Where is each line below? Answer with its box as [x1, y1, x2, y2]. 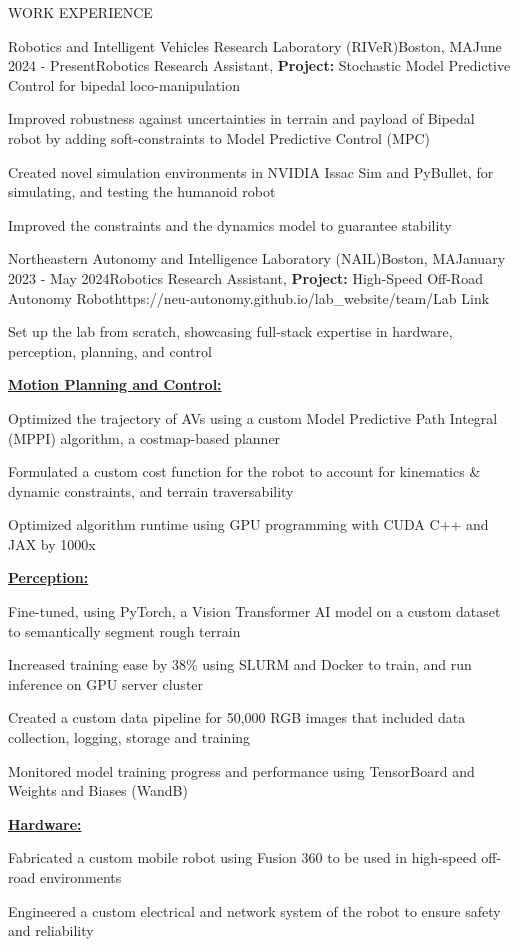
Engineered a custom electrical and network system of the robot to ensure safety [8, 900, 501, 921]
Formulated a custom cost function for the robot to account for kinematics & [8, 461, 481, 482]
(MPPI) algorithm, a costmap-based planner [8, 427, 281, 448]
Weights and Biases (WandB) [8, 780, 188, 801]
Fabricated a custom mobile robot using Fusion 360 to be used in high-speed [8, 847, 477, 868]
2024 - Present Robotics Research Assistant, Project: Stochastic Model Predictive [8, 55, 511, 76]
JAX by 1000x [8, 533, 96, 554]
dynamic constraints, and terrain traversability [8, 480, 294, 501]
